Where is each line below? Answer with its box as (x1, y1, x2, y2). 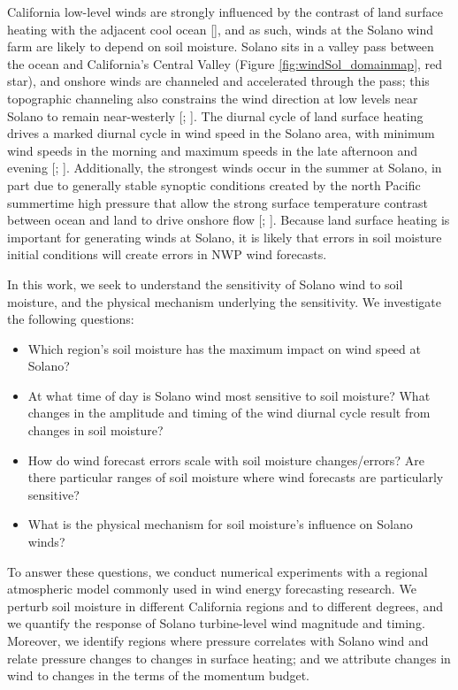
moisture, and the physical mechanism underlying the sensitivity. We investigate (7, 292, 441, 310)
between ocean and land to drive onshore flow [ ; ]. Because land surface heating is (7, 211, 450, 229)
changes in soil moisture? (27, 421, 164, 440)
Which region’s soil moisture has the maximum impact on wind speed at (27, 339, 421, 357)
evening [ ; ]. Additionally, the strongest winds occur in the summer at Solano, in (7, 158, 442, 177)
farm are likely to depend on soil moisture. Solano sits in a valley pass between (7, 37, 434, 56)
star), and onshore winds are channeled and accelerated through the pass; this (7, 72, 430, 90)
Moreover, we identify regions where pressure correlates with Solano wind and (7, 632, 429, 649)
